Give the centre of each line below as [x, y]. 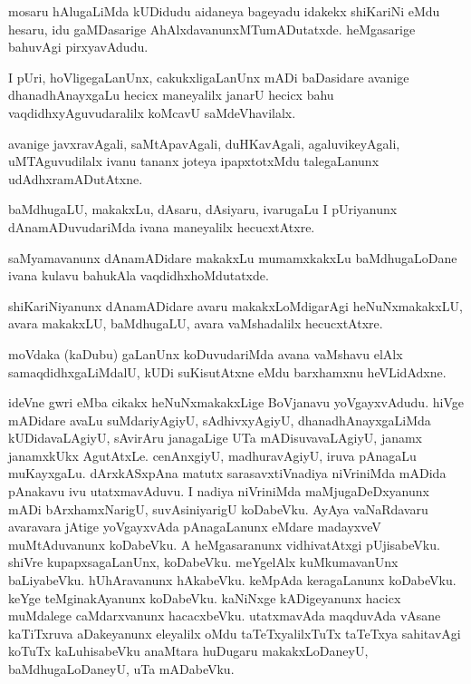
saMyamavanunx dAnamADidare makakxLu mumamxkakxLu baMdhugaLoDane [233, 257]
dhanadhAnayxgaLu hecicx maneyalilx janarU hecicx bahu [171, 95]
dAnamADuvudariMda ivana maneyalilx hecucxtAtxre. [162, 226]
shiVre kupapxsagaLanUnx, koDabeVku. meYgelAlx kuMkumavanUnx [203, 562]
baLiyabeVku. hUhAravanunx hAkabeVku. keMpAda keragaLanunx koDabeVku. [232, 580]
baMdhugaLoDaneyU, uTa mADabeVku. [121, 669]
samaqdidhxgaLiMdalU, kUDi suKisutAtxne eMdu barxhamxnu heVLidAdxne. [227, 371]
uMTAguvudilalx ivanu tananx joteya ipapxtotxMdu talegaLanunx [194, 161]
